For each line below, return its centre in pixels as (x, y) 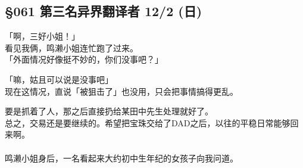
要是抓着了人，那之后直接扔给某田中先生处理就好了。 (109, 111)
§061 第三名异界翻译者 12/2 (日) (104, 11)
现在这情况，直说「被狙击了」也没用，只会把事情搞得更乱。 (121, 91)
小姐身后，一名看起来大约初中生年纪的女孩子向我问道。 (129, 158)
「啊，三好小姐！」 (42, 36)
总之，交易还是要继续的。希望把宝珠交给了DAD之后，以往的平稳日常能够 (148, 122)
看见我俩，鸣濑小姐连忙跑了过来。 (71, 47)
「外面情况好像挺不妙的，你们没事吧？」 (84, 59)
